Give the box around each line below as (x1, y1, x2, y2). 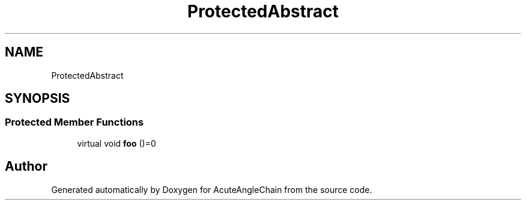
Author (5, 159, 47, 174)
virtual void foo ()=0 (77, 138, 156, 148)
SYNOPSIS (5, 91, 70, 106)
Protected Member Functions (5, 116, 144, 129)
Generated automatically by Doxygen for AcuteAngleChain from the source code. (51, 184, 372, 195)
